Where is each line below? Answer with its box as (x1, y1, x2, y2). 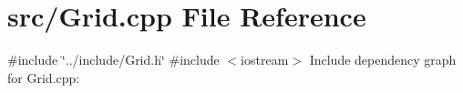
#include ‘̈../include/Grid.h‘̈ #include (7, 50, 220, 69)
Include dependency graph (309, 50, 457, 69)
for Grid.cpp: (7, 67, 80, 87)
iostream (241, 50, 289, 69)
